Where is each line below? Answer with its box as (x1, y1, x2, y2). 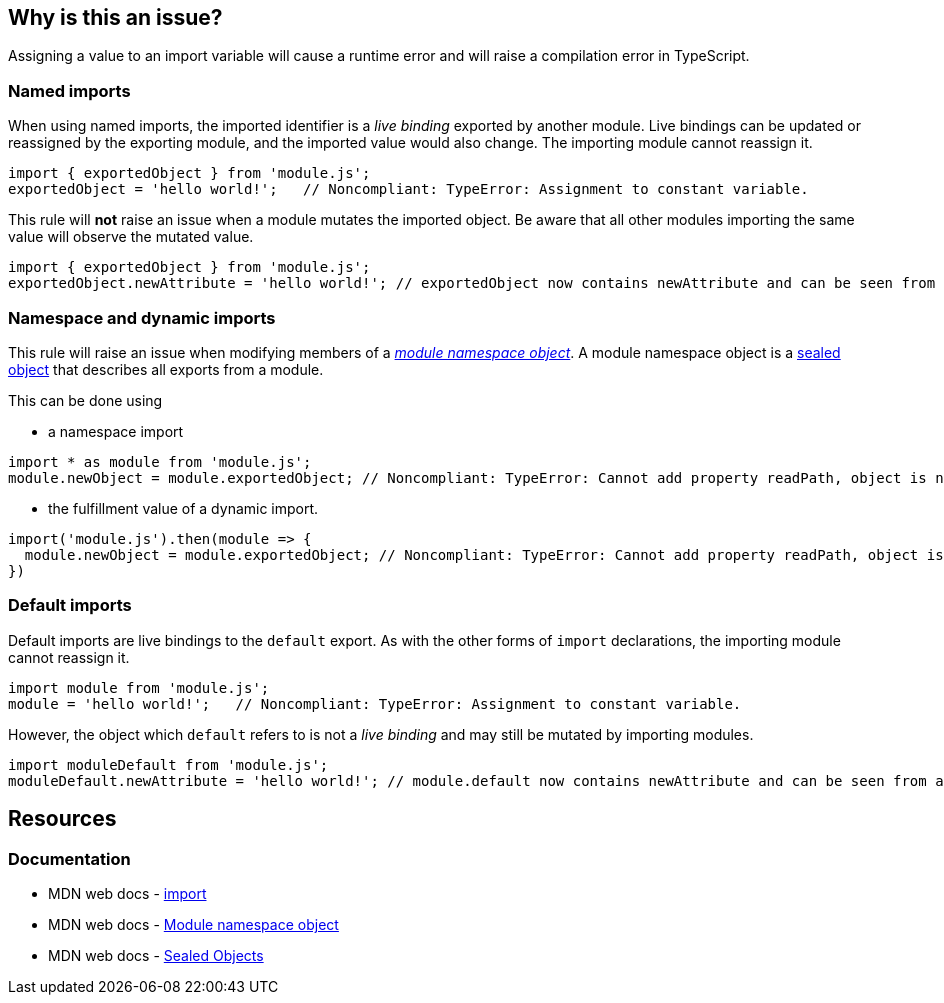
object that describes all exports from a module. (8, 360, 324, 378)
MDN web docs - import (48, 884, 207, 902)
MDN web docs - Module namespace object (48, 915, 339, 933)
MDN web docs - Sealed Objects (48, 946, 264, 964)
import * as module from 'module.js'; (8, 453, 312, 470)
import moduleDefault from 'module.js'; (8, 756, 329, 773)
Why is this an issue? (8, 5, 223, 30)
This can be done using (8, 391, 163, 409)
